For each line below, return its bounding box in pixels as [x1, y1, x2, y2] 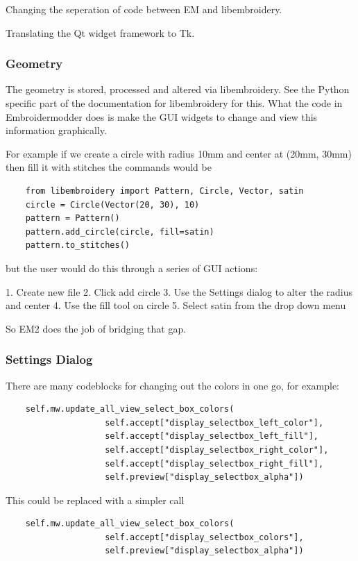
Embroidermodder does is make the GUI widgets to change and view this [6, 109, 318, 124]
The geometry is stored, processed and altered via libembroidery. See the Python [6, 82, 350, 97]
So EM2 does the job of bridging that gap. [6, 321, 187, 335]
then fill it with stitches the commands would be [6, 160, 212, 174]
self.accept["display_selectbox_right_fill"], [105, 458, 324, 469]
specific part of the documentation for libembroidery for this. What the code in [6, 96, 343, 110]
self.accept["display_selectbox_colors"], [105, 532, 304, 542]
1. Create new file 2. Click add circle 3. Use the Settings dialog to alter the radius [6, 284, 353, 299]
